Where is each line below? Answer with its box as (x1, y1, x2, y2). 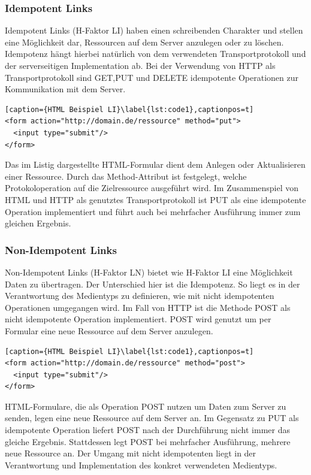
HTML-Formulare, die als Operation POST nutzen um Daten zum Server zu (5, 400, 286, 412)
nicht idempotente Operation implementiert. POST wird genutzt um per (5, 313, 271, 325)
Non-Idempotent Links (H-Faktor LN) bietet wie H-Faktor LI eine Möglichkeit (5, 265, 293, 278)
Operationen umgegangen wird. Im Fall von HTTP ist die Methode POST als (5, 301, 291, 313)
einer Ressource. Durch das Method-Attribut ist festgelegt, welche (5, 170, 247, 182)
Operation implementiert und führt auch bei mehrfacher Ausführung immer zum (5, 205, 301, 217)
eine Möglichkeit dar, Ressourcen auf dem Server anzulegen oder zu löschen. (5, 35, 284, 48)
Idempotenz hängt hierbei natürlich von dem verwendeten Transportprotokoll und (5, 47, 306, 60)
